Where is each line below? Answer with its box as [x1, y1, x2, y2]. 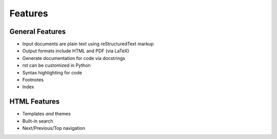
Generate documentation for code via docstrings [22, 55, 126, 61]
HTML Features [9, 97, 60, 106]
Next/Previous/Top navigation [22, 125, 86, 131]
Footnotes [22, 77, 44, 83]
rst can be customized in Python [22, 62, 91, 69]
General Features [9, 27, 66, 36]
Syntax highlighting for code [22, 69, 82, 75]
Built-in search [22, 118, 53, 124]
